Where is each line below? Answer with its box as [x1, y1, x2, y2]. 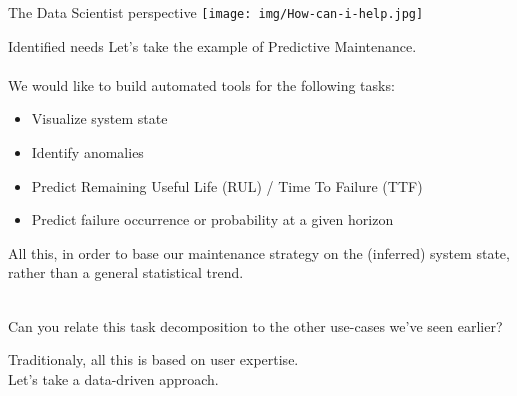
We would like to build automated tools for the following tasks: [8, 74, 395, 95]
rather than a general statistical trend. [8, 262, 244, 283]
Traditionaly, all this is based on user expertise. [8, 349, 299, 370]
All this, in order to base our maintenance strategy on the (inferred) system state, [8, 242, 510, 263]
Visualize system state [31, 108, 168, 129]
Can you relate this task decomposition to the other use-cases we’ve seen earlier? [8, 315, 503, 336]
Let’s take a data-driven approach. [8, 368, 219, 389]
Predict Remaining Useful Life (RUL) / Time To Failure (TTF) [31, 175, 423, 196]
